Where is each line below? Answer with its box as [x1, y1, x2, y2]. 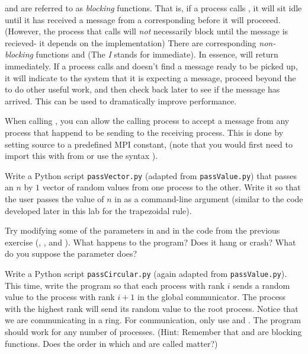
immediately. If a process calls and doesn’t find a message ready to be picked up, [5, 59, 298, 72]
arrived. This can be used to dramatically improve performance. [5, 94, 237, 107]
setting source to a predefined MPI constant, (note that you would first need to [5, 138, 293, 150]
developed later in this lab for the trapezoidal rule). [5, 204, 192, 216]
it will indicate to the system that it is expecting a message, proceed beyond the [5, 71, 296, 84]
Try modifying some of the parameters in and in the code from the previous [5, 224, 280, 237]
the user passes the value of [5, 192, 104, 205]
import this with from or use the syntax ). [5, 149, 158, 162]
